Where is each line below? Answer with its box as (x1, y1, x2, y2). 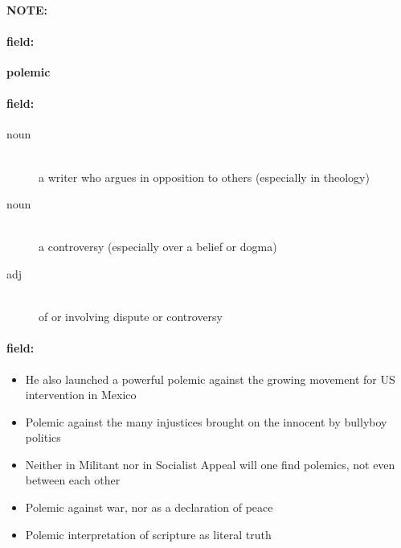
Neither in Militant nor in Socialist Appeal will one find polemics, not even (25, 455, 395, 472)
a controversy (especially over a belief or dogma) (39, 238, 277, 255)
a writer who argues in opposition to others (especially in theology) (39, 168, 370, 185)
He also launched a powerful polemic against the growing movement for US (25, 370, 395, 387)
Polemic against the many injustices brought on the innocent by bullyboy (25, 413, 387, 430)
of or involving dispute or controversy (39, 308, 223, 325)
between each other (25, 472, 121, 488)
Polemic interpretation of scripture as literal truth (25, 525, 272, 542)
